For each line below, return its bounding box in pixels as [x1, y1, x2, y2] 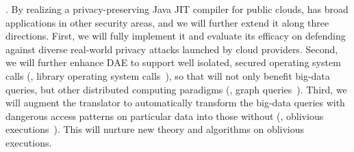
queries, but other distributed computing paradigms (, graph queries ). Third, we [5, 82, 347, 96]
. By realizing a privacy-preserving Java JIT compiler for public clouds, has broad [5, 2, 349, 16]
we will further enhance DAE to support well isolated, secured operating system [5, 55, 341, 70]
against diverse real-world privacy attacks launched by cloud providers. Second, [5, 42, 338, 56]
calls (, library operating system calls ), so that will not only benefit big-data [5, 68, 330, 82]
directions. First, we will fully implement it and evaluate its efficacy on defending [5, 29, 346, 43]
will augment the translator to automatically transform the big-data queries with [5, 95, 345, 110]
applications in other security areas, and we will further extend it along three [5, 15, 329, 29]
